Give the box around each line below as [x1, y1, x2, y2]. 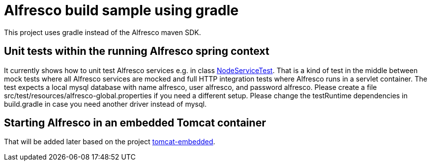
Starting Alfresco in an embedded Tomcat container [4, 117, 266, 129]
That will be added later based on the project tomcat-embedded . [4, 137, 215, 146]
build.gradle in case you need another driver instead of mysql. [4, 99, 207, 108]
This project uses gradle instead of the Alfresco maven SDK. [4, 28, 201, 37]
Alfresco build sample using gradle [4, 2, 239, 19]
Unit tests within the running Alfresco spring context [4, 45, 269, 58]
